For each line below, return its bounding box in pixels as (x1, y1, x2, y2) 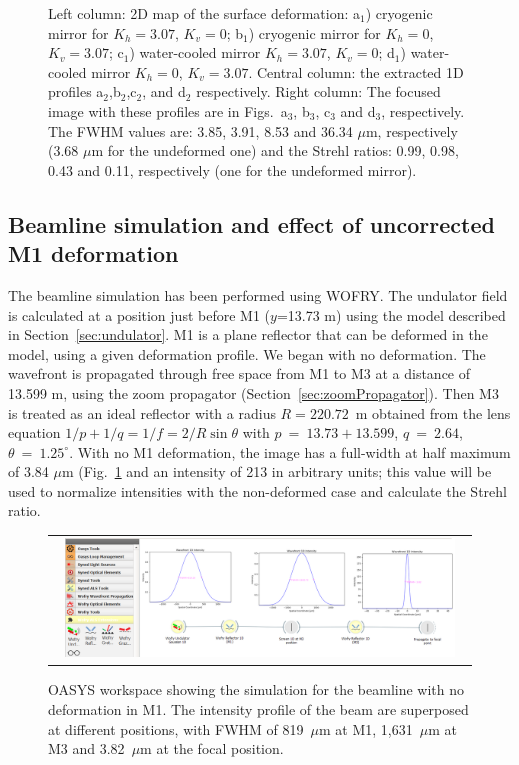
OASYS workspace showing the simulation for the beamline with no (48, 679, 465, 700)
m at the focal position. (140, 738, 284, 759)
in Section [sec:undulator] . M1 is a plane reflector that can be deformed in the (8, 324, 488, 345)
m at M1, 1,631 (318, 718, 413, 739)
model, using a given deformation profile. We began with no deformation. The (8, 343, 486, 364)
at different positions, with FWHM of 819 (48, 718, 304, 739)
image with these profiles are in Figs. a (48, 100, 288, 121)
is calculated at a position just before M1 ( (8, 304, 270, 325)
